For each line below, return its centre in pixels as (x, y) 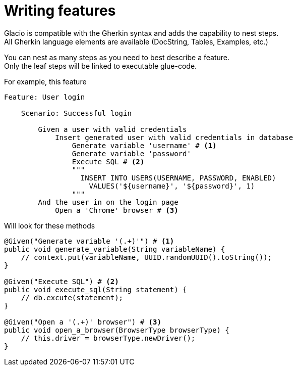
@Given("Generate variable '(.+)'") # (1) (89, 241)
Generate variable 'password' (131, 153)
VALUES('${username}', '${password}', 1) (172, 186)
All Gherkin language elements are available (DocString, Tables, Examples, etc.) (136, 41)
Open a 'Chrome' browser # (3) (117, 210)
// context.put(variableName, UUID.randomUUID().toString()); (146, 257)
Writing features (60, 11)
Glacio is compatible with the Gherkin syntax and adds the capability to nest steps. (141, 33)
